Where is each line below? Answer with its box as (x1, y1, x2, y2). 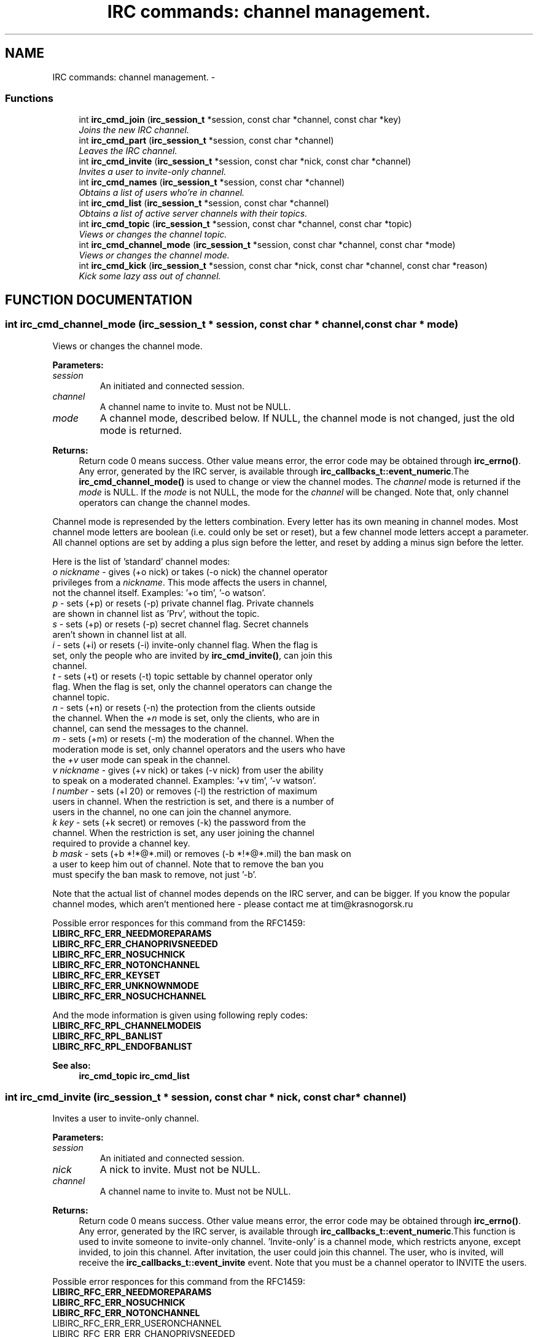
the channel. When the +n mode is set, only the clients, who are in (52, 712, 320, 723)
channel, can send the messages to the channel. (52, 723, 249, 734)
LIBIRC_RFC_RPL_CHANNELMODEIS (52, 1020, 201, 1031)
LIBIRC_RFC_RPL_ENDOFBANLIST (52, 1041, 193, 1052)
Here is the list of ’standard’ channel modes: (52, 556, 230, 567)
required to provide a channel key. (52, 837, 190, 848)
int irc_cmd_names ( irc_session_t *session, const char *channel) (79, 177, 345, 188)
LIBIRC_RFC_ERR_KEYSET (52, 969, 160, 980)
